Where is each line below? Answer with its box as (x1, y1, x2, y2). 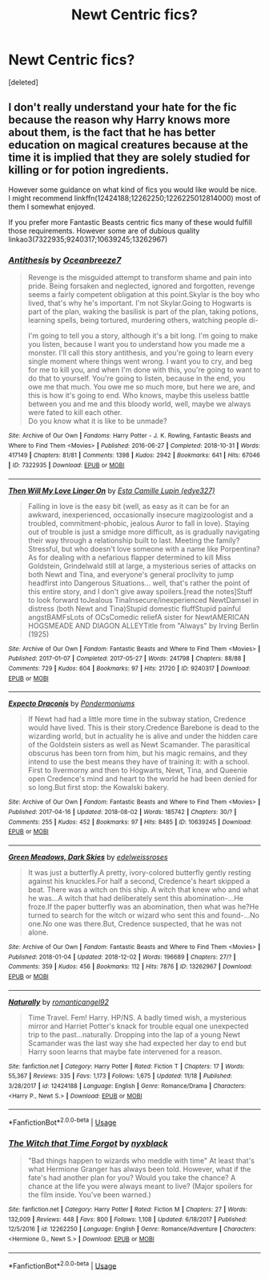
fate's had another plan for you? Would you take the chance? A (27, 1173, 236, 1183)
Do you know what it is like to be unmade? (27, 416, 167, 426)
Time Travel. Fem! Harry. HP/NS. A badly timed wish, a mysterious (27, 1012, 247, 1022)
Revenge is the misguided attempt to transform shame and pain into (27, 273, 252, 283)
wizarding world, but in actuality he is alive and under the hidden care (27, 731, 258, 741)
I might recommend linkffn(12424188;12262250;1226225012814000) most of (8, 193, 261, 202)
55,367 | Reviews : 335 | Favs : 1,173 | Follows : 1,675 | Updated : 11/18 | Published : (8, 1072, 232, 1081)
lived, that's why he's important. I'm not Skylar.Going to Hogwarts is (27, 299, 252, 308)
